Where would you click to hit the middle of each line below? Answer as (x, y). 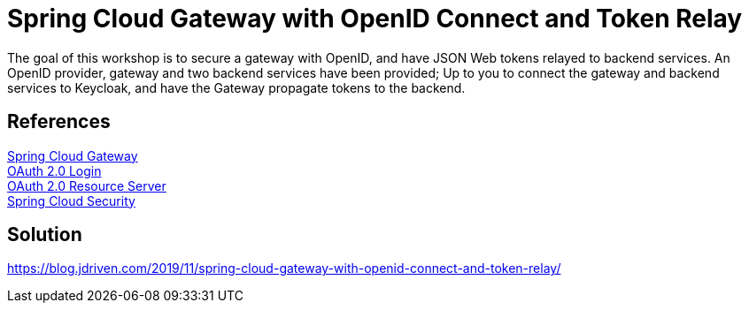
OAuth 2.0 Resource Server (87, 185)
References (59, 122)
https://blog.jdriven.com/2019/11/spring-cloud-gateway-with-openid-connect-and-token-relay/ (284, 268)
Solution (45, 235)
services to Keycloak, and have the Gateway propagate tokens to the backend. (236, 87)
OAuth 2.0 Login (54, 170)
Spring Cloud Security (71, 200)
